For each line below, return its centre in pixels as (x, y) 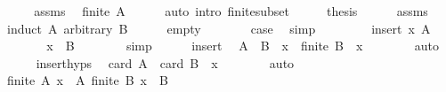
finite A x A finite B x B (87, 80)
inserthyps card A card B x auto (165, 62)
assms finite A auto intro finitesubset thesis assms (231, 11)
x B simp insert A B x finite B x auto (243, 46)
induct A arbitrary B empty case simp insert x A (219, 28)
